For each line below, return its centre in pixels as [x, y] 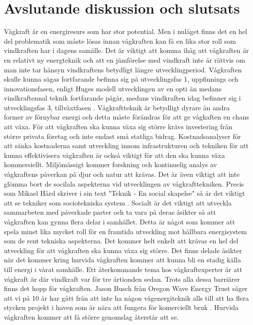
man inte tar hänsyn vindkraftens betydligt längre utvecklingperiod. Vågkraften [123, 69]
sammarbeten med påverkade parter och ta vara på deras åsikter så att [110, 212]
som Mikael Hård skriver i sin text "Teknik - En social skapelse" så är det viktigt [125, 193]
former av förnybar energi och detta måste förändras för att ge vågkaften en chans [126, 117]
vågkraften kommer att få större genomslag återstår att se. [91, 316]
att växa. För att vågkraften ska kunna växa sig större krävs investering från [118, 127]
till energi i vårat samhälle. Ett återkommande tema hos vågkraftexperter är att [123, 269]
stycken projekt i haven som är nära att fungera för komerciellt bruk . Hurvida [121, 307]
